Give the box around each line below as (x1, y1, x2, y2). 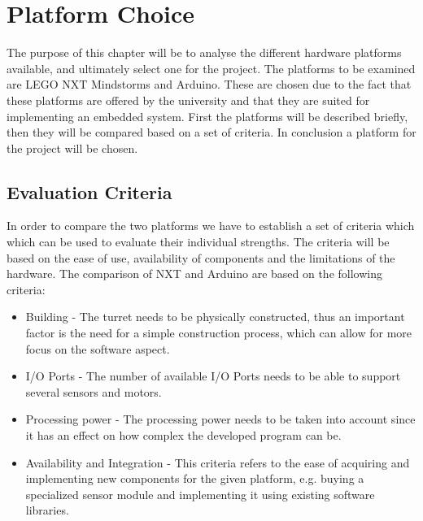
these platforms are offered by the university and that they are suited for (7, 91, 370, 108)
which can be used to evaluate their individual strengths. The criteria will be (7, 233, 390, 250)
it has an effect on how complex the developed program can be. (25, 427, 342, 444)
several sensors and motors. (25, 383, 162, 400)
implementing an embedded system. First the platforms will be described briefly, (7, 107, 408, 124)
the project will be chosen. (7, 139, 138, 156)
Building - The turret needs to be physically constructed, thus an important (25, 308, 405, 325)
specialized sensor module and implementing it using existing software (25, 485, 375, 502)
